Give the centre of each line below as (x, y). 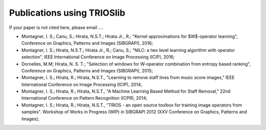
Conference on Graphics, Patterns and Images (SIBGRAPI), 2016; (87, 43)
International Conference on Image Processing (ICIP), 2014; (82, 84)
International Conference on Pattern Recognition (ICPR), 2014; (84, 98)
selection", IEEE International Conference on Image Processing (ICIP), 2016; (98, 57)
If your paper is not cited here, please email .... (56, 27)
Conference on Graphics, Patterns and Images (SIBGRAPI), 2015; (87, 71)
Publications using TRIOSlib (67, 13)
